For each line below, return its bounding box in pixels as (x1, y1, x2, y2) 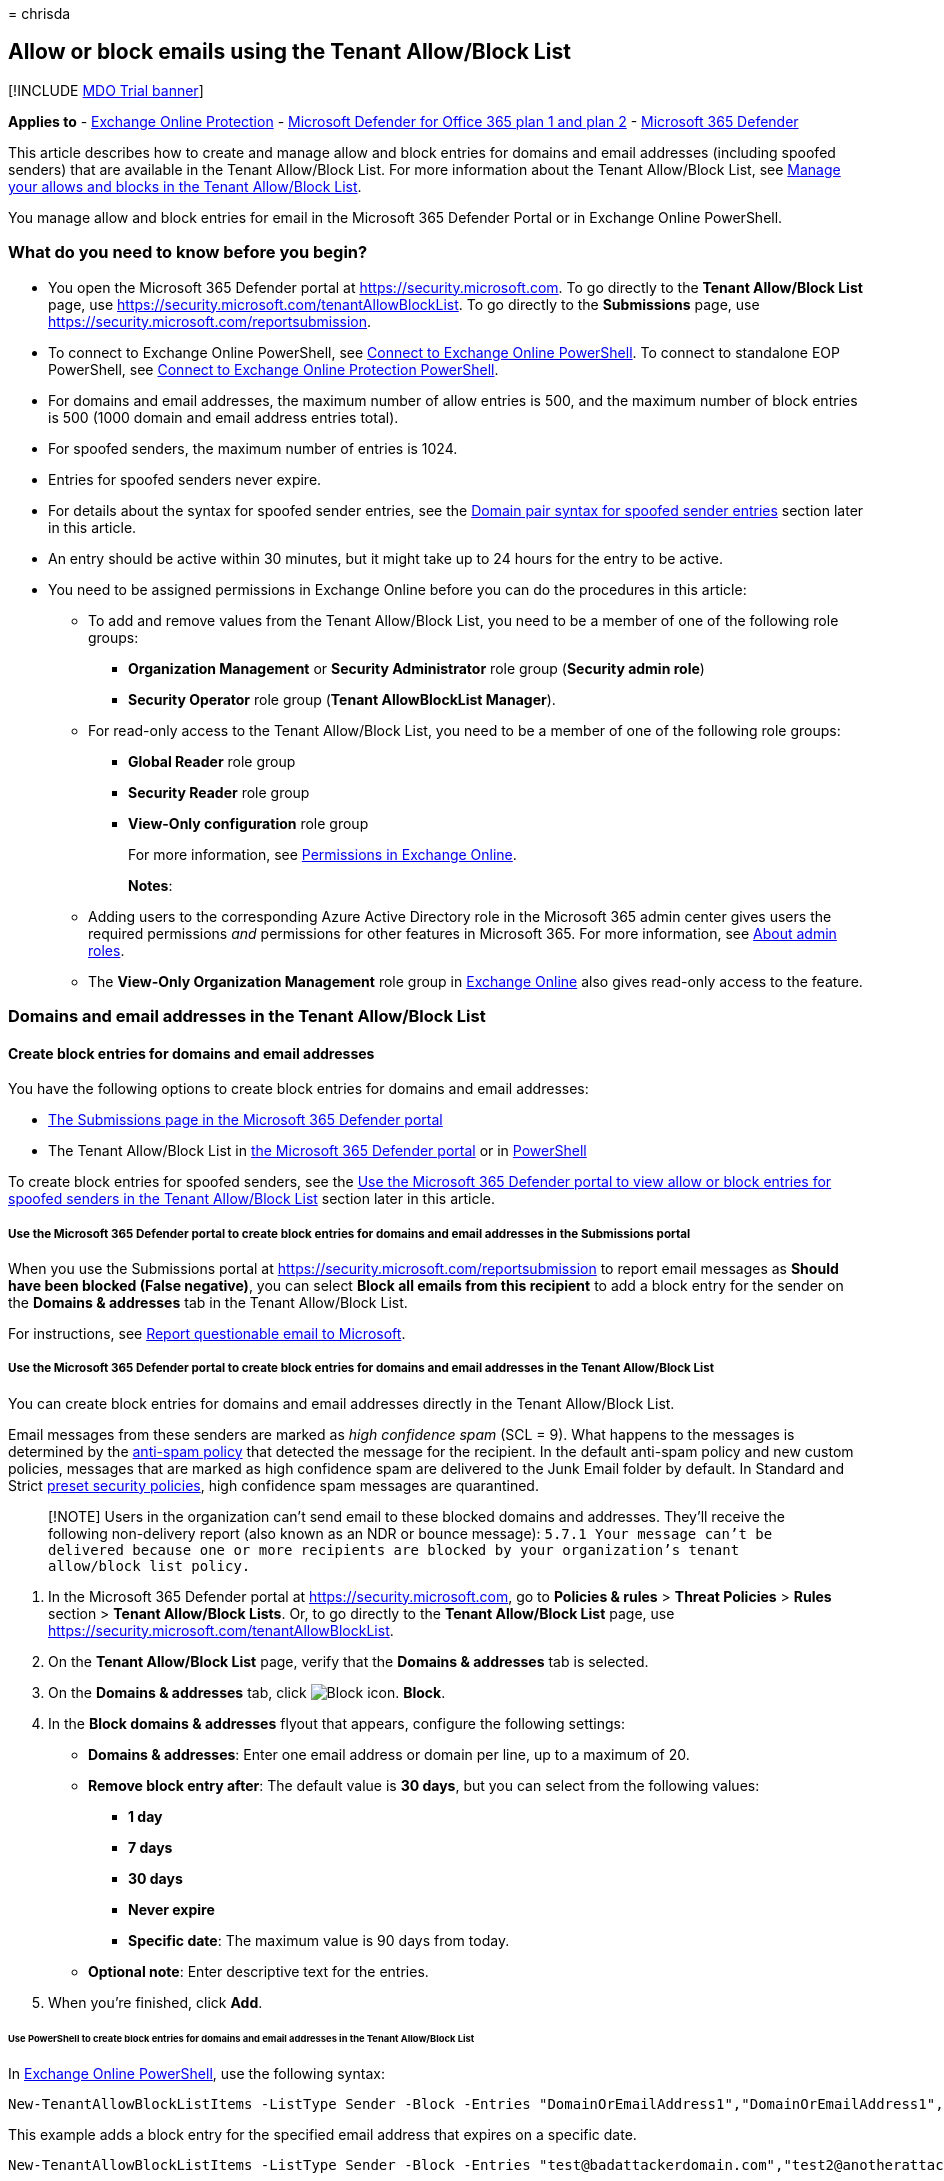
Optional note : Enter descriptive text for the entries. (88, 1962, 429, 1980)
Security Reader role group (128, 783, 310, 801)
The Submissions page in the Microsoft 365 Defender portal (48, 1111, 443, 1129)
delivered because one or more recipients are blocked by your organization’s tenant (48, 1541, 740, 1558)
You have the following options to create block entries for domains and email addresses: (8, 1080, 589, 1098)
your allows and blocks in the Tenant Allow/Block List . (8, 177, 362, 195)
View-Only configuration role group (128, 814, 369, 832)
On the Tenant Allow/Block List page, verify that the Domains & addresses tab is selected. (48, 1652, 649, 1670)
